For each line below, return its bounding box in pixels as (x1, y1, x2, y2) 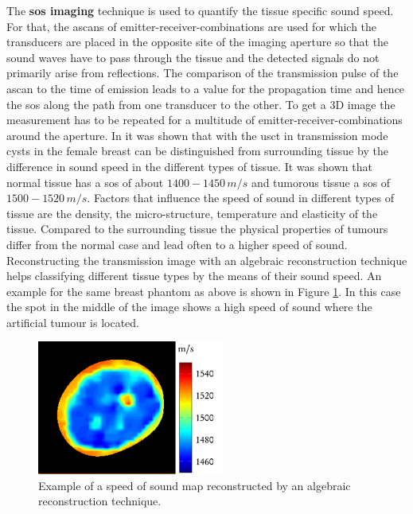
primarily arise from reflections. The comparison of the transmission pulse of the (6, 64, 399, 81)
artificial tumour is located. (6, 313, 140, 330)
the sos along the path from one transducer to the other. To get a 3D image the (6, 95, 395, 112)
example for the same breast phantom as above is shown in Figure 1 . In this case (6, 282, 401, 299)
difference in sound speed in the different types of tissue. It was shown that (6, 158, 372, 174)
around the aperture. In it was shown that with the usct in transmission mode (6, 127, 388, 143)
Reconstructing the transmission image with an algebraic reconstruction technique (6, 251, 407, 268)
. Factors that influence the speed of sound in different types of (87, 189, 394, 206)
